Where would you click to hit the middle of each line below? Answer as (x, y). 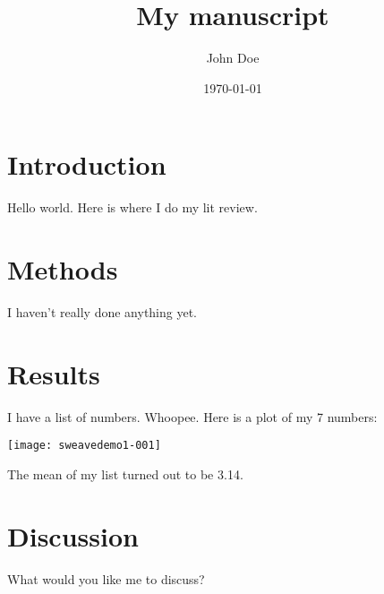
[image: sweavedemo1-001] (84, 446)
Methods (63, 269)
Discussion (73, 535)
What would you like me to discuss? (106, 578)
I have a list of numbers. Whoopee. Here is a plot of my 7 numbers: (192, 416)
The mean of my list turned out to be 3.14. (125, 473)
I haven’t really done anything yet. (102, 311)
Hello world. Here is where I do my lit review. (132, 207)
